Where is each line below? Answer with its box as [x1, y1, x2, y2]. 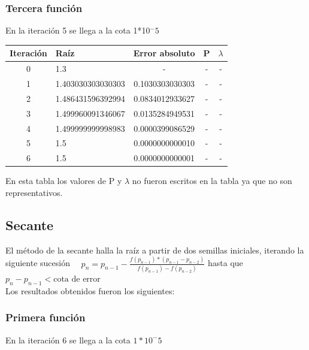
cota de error [53, 274, 101, 283]
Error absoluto [133, 47, 195, 59]
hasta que [208, 257, 243, 269]
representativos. [5, 186, 63, 198]
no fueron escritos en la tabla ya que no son [132, 174, 292, 187]
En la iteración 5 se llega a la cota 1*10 [5, 24, 150, 37]
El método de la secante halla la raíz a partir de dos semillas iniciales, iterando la [5, 243, 304, 256]
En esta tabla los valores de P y [5, 174, 122, 187]
